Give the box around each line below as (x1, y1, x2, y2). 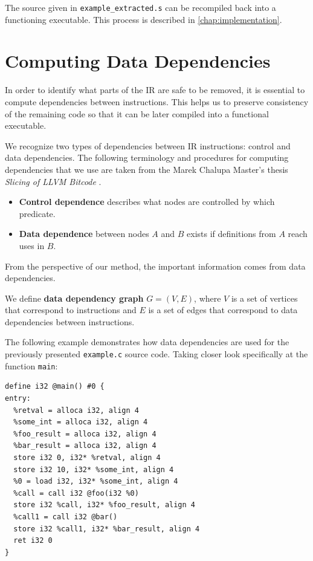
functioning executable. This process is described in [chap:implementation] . (5, 13, 282, 25)
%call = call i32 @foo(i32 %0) (13, 488, 139, 498)
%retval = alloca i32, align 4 (13, 406, 139, 415)
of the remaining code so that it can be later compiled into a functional (5, 107, 269, 120)
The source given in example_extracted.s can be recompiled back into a (5, 1, 276, 13)
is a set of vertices (231, 291, 298, 304)
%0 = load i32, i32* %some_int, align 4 (13, 477, 178, 486)
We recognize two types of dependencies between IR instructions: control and (5, 139, 291, 152)
